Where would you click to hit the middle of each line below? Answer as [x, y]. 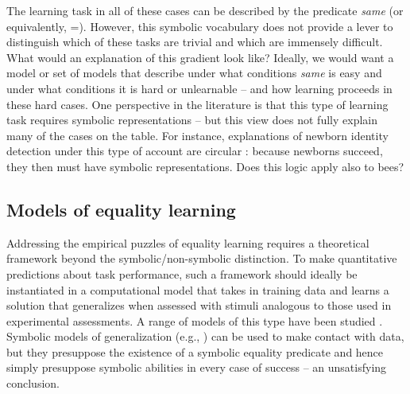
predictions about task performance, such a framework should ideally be [182, 273]
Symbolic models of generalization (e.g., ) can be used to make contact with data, [205, 336]
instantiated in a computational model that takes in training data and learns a [198, 289]
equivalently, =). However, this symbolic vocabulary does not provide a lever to [200, 26]
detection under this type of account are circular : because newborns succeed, [195, 151]
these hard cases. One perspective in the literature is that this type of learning [197, 104]
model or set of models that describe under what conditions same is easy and [194, 73]
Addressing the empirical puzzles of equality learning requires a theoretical [188, 242]
